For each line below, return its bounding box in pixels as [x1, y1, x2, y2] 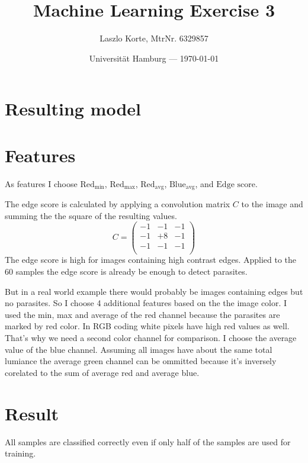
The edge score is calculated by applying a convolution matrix [5, 198, 230, 210]
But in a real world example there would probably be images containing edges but [5, 285, 303, 297]
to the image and [241, 198, 303, 210]
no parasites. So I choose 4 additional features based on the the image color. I [5, 297, 287, 309]
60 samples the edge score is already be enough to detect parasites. [5, 265, 248, 278]
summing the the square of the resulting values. [5, 209, 177, 221]
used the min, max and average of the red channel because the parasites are [5, 308, 280, 320]
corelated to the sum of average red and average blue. [5, 366, 200, 378]
